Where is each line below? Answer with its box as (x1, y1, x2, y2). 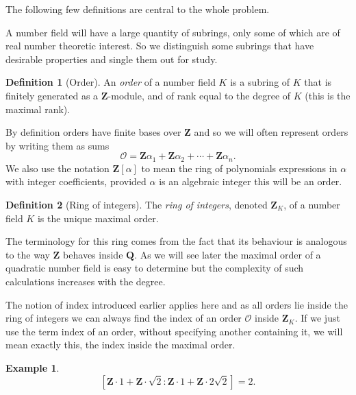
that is (304, 75, 332, 89)
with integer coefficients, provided (5, 174, 147, 189)
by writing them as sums (5, 138, 110, 152)
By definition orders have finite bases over (5, 125, 181, 139)
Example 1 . (5, 360, 60, 374)
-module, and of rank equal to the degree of (107, 88, 291, 102)
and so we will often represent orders (194, 125, 348, 139)
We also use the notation (5, 160, 110, 175)
